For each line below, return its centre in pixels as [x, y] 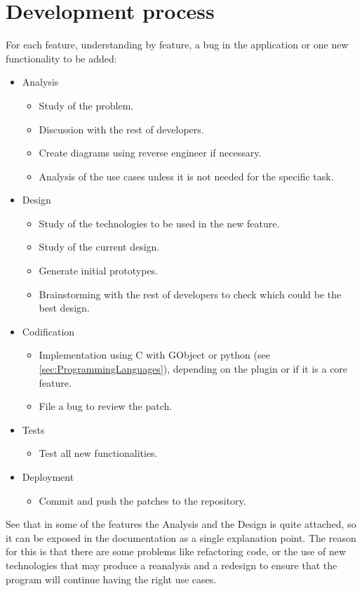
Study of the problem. [86, 105]
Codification [48, 331]
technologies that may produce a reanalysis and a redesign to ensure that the [172, 565]
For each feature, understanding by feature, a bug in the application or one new [177, 45]
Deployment [48, 477]
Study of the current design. [99, 247]
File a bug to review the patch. [106, 406]
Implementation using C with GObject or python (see [154, 355]
